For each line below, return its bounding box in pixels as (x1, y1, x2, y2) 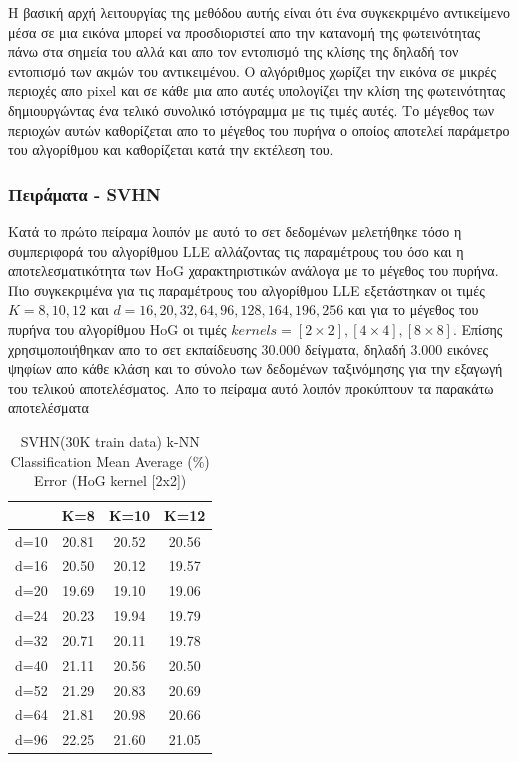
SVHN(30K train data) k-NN (20, 430, 200, 451)
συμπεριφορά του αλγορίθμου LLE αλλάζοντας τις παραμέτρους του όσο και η (8, 240, 464, 261)
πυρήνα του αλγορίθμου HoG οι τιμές (8, 318, 227, 339)
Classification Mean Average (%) (10, 450, 210, 471)
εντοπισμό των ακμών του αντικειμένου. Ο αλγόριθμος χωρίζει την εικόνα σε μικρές (8, 60, 496, 81)
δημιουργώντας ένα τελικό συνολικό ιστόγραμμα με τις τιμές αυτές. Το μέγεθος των (8, 99, 495, 120)
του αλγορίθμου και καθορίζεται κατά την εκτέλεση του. (8, 139, 334, 160)
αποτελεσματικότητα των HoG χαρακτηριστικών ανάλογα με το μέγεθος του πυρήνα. (8, 260, 499, 281)
